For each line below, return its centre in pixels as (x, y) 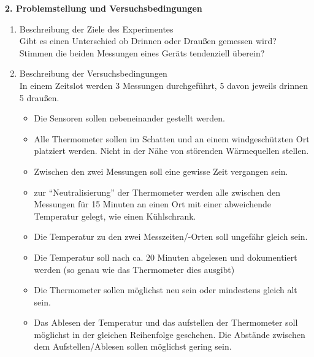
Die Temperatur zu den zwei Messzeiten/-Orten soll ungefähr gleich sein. (171, 236)
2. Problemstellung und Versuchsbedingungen (104, 8)
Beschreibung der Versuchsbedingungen (93, 73)
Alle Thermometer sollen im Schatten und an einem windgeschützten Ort (172, 138)
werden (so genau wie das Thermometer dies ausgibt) (134, 269)
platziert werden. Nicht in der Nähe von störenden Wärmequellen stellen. (171, 151)
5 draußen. (39, 97)
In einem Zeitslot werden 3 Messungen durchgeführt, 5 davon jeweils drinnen (164, 85)
